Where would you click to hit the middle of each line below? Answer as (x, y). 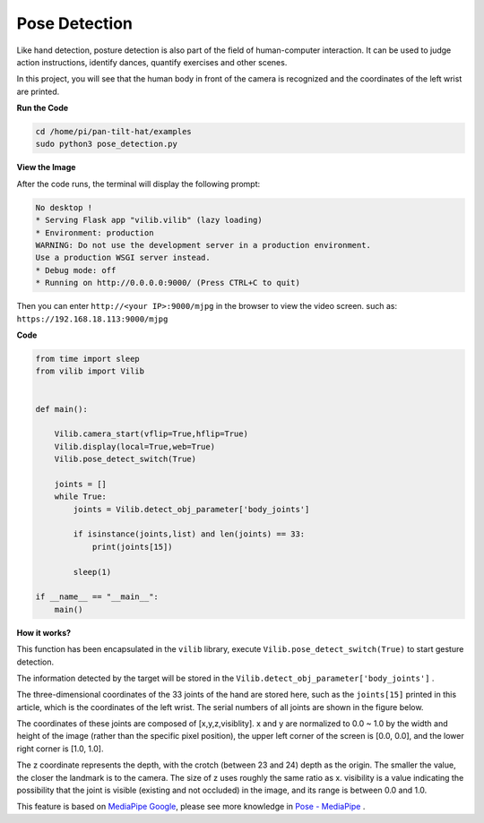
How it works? (44, 632)
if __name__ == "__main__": (97, 597)
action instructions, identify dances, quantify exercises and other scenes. (152, 62)
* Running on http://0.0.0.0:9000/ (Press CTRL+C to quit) (168, 283)
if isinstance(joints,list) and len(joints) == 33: (189, 534)
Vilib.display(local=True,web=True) (134, 446)
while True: (81, 497)
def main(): (62, 409)
